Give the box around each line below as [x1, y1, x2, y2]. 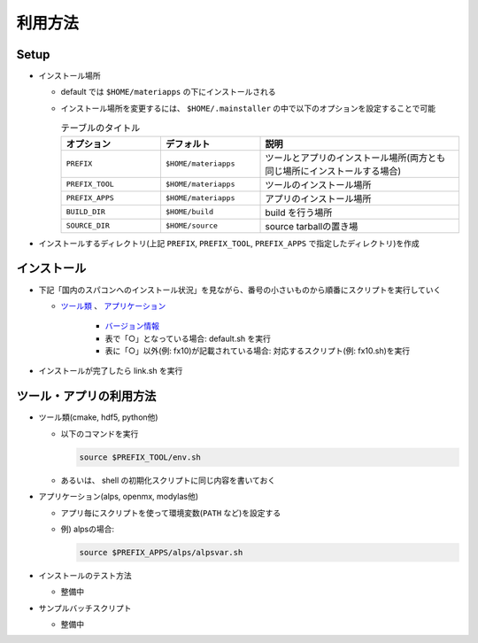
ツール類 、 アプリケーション [60, 300, 166, 311]
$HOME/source [165, 221, 219, 230]
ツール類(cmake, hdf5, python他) [38, 412, 158, 422]
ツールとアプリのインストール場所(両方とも [265, 151, 446, 164]
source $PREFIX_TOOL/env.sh [79, 452, 201, 462]
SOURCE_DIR [66, 221, 111, 230]
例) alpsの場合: [60, 523, 115, 534]
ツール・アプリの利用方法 [16, 389, 157, 404]
